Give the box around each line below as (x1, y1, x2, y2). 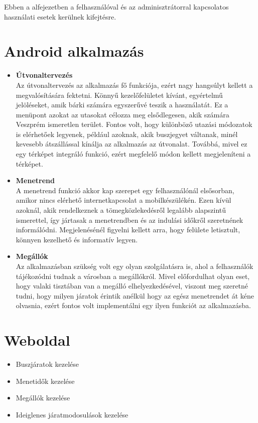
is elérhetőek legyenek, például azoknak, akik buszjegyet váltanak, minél (16, 128, 238, 139)
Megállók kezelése (16, 392, 70, 403)
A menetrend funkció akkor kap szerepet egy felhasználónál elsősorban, (16, 185, 234, 195)
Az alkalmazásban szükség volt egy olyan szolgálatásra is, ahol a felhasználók (16, 261, 253, 271)
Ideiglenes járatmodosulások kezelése (16, 409, 128, 419)
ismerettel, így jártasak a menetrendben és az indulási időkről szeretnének (16, 214, 243, 225)
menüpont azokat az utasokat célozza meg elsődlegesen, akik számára (16, 109, 229, 119)
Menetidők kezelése (16, 375, 75, 386)
